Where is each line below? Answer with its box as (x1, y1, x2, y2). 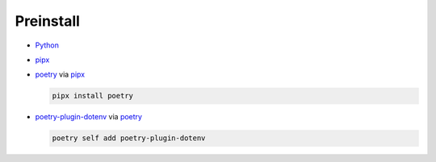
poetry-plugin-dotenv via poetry (35, 112, 143, 122)
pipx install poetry (52, 91, 133, 101)
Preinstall (15, 12, 81, 30)
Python (35, 40, 60, 50)
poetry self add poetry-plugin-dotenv (52, 134, 206, 143)
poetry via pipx (35, 69, 85, 80)
